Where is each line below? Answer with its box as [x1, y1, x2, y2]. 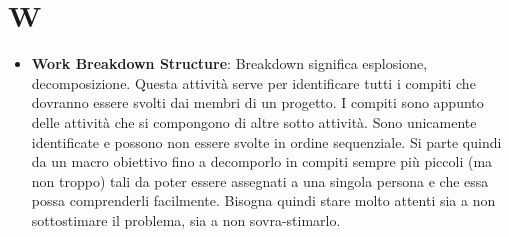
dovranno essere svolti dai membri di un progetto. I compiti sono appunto [31, 92, 484, 113]
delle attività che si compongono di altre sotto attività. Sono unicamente [31, 111, 477, 132]
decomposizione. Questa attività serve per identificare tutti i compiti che [31, 72, 476, 93]
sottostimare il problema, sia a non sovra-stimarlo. [31, 209, 341, 230]
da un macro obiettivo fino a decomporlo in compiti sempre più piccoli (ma [31, 151, 493, 172]
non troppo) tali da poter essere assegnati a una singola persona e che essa [31, 170, 489, 191]
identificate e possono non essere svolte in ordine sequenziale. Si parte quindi [31, 131, 502, 152]
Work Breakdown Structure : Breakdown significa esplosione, [31, 53, 428, 74]
